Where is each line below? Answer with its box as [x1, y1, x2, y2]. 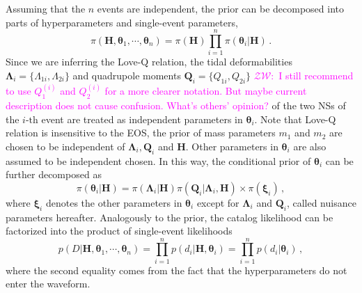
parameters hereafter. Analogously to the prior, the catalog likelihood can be [6, 209, 333, 224]
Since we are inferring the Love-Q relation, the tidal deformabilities [6, 54, 292, 69]
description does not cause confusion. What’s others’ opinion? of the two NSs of [6, 97, 346, 112]
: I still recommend [271, 68, 354, 82]
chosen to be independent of [6, 138, 125, 153]
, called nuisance [286, 195, 356, 209]
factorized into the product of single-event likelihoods [6, 223, 233, 238]
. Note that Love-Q [254, 111, 336, 126]
